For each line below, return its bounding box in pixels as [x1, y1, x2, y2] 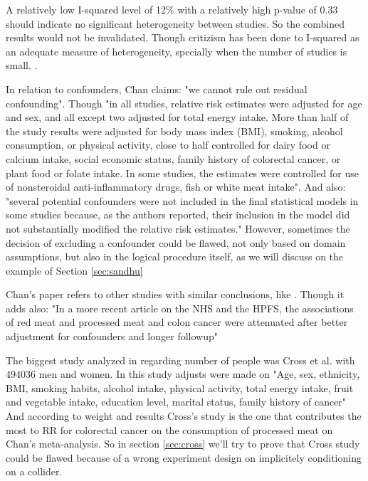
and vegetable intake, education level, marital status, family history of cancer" [6, 394, 347, 409]
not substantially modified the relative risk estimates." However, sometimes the [6, 221, 350, 236]
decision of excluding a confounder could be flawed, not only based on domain [6, 235, 346, 250]
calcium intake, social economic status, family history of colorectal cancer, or [6, 151, 341, 166]
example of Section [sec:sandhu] [6, 263, 143, 277]
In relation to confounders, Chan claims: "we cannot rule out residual [6, 81, 307, 96]
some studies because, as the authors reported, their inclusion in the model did [6, 207, 350, 222]
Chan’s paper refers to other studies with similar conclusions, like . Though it [6, 287, 345, 302]
